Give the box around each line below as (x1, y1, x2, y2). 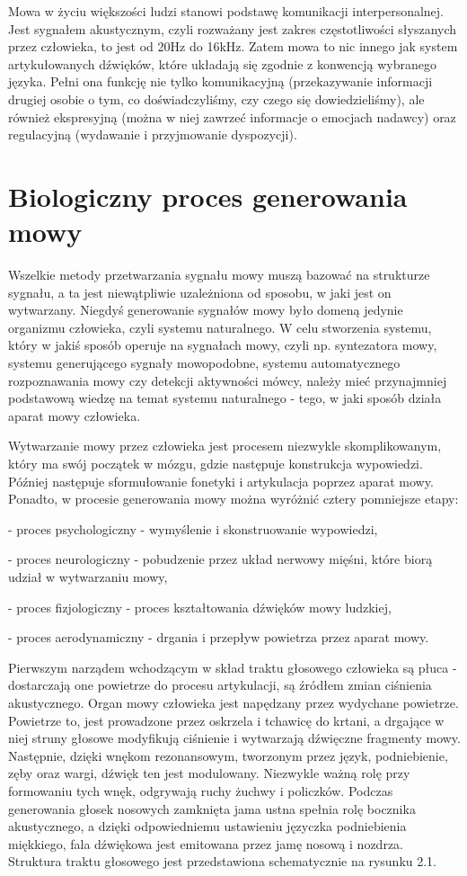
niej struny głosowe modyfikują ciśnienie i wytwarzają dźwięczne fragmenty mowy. (8, 729, 461, 747)
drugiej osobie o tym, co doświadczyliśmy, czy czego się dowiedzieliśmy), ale (8, 89, 425, 108)
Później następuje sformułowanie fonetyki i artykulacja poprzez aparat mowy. (8, 471, 434, 490)
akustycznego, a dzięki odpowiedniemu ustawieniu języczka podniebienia (8, 817, 407, 836)
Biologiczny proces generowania (8, 177, 408, 214)
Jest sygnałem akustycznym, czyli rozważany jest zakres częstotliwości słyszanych (8, 19, 457, 38)
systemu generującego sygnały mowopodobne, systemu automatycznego (8, 353, 401, 372)
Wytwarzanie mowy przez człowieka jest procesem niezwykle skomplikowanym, (8, 436, 442, 455)
